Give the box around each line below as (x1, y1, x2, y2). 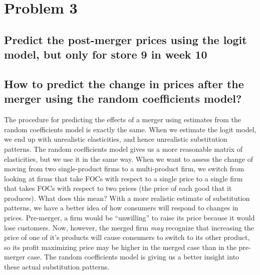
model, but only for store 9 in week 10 (4, 47, 207, 62)
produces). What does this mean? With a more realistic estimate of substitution (4, 192, 250, 203)
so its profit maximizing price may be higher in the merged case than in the (4, 241, 236, 252)
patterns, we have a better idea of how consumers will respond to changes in (4, 202, 238, 213)
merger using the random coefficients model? (4, 91, 242, 106)
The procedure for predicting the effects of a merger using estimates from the (4, 114, 241, 125)
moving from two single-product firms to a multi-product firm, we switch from (4, 163, 244, 174)
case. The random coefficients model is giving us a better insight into (27, 251, 239, 262)
